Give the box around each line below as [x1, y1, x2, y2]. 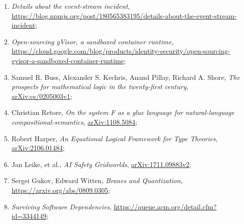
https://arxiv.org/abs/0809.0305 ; [11, 185, 110, 195]
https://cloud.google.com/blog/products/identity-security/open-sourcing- [11, 46, 230, 56]
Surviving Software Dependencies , [11, 201, 112, 211]
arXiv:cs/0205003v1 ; [11, 91, 72, 101]
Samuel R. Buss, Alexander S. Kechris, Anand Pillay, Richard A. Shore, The [11, 72, 240, 82]
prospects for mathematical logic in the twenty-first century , [11, 81, 188, 92]
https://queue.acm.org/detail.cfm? [113, 201, 217, 211]
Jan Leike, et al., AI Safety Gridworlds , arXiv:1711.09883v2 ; [11, 159, 191, 169]
